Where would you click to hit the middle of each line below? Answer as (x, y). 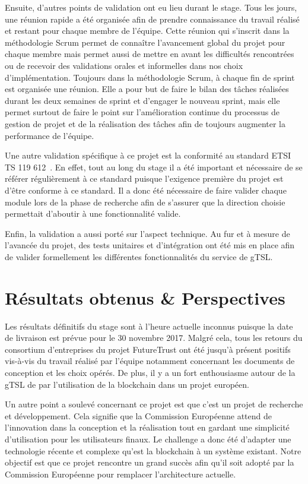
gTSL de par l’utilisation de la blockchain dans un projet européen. (127, 384)
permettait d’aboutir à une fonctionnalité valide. (93, 213)
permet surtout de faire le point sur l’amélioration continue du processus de (142, 112)
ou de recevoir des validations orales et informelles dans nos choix (124, 65)
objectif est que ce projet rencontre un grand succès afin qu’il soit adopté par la (150, 462)
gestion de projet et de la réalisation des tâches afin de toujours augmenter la (145, 123)
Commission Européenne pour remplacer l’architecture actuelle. (120, 474)
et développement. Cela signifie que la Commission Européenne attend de (139, 415)
